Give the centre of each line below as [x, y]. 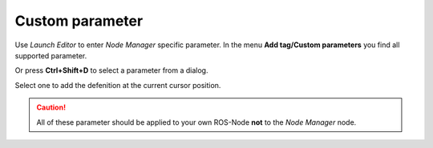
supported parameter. [51, 55]
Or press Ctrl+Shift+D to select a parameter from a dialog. [111, 70]
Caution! [51, 107]
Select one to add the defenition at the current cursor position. [118, 85]
